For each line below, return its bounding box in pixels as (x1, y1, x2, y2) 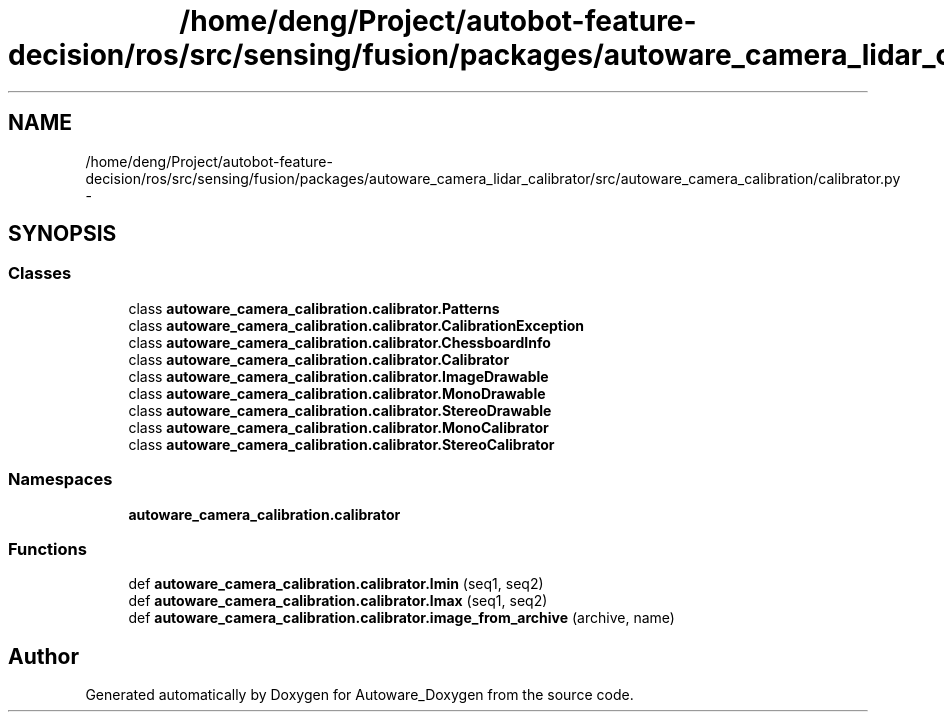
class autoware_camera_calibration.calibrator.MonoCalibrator (128, 418, 549, 436)
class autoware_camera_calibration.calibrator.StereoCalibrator (128, 435, 555, 453)
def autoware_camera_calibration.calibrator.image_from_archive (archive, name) (128, 609, 675, 627)
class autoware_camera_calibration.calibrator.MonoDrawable (128, 384, 546, 402)
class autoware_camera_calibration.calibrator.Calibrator (128, 350, 510, 368)
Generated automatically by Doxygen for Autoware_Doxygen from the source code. (85, 686, 634, 704)
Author (8, 643, 79, 669)
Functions (8, 538, 87, 559)
